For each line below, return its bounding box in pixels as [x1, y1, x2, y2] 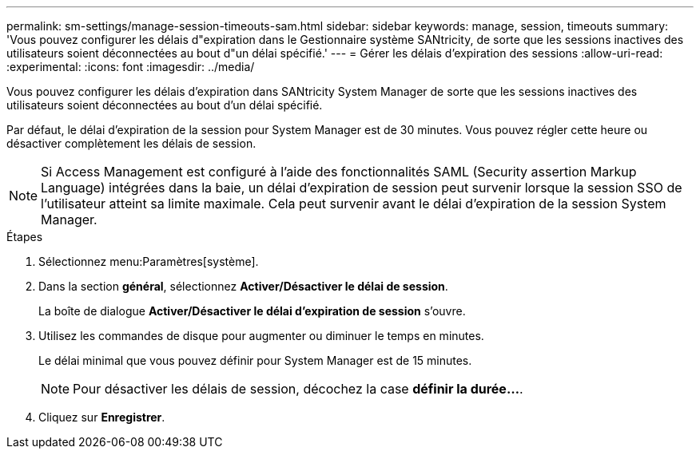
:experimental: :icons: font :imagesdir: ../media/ [6, 60, 255, 73]
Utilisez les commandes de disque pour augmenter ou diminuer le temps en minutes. [38, 329, 484, 342]
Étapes [6, 230, 43, 243]
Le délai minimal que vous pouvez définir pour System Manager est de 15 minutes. [38, 354, 472, 367]
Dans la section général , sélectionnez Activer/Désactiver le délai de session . [38, 279, 448, 293]
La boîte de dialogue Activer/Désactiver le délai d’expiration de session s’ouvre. [38, 304, 466, 318]
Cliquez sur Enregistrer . [38, 410, 165, 424]
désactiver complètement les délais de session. [6, 136, 257, 150]
